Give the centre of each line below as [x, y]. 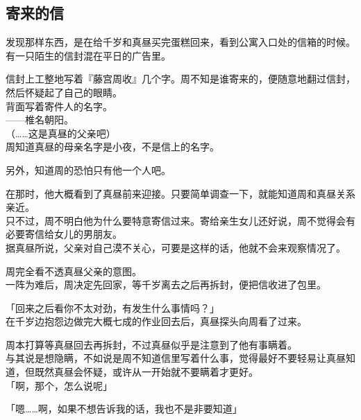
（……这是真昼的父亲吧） [61, 133]
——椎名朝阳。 [40, 120]
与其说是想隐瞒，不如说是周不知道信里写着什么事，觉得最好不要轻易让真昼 [176, 358]
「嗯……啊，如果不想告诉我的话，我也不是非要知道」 [124, 409]
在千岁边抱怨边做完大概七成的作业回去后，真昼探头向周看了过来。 [156, 321]
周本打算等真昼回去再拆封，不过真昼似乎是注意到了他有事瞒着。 [151, 344]
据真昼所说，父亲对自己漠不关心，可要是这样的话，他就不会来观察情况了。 [176, 247]
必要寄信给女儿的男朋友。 [64, 234]
